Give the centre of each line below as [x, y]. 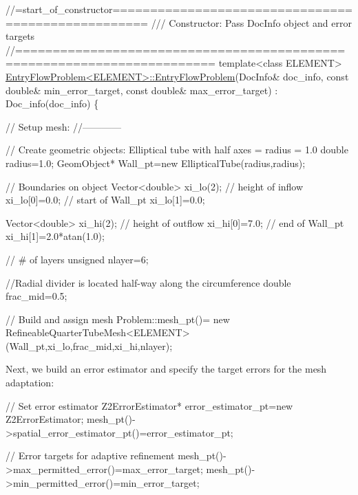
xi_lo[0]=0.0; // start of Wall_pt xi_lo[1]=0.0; [105, 200]
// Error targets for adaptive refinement [90, 455]
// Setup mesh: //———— [64, 126]
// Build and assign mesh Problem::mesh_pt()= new [118, 319]
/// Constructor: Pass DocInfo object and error [251, 22]
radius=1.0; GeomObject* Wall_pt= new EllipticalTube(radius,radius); [156, 163]
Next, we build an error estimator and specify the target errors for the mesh [166, 369]
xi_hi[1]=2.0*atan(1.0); [55, 236]
